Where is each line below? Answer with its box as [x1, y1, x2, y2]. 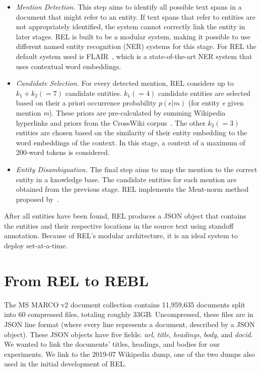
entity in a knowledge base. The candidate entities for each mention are [16, 174, 237, 184]
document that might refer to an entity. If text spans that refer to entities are [16, 11, 256, 22]
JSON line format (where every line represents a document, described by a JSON [4, 318, 255, 329]
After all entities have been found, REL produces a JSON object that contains [4, 210, 246, 221]
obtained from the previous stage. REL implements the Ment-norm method [16, 184, 249, 194]
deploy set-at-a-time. [4, 240, 68, 251]
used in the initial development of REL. [4, 358, 126, 369]
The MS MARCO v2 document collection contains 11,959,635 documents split [4, 299, 245, 309]
